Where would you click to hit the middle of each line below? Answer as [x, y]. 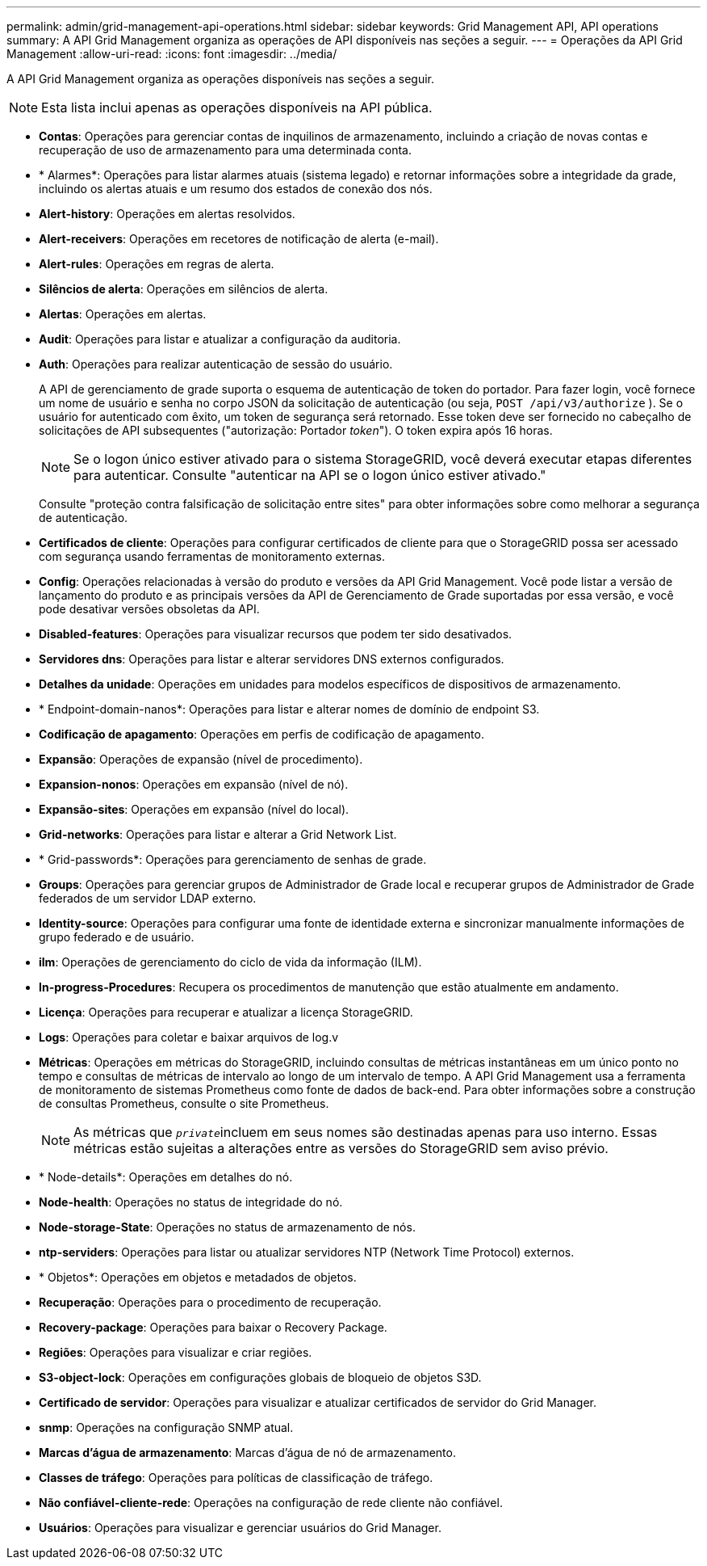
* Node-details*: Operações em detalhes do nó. [166, 1177]
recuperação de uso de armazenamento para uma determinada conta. [225, 150]
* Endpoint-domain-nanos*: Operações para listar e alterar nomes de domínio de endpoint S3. [289, 709]
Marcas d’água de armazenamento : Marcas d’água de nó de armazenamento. [247, 1452]
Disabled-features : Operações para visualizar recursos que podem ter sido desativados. [276, 634]
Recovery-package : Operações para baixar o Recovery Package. [213, 1327]
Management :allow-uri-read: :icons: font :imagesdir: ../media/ [172, 54]
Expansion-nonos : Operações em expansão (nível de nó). [194, 784]
